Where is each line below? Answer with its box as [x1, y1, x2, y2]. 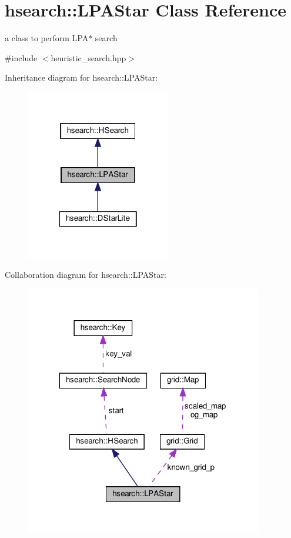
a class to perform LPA [5, 32, 89, 44]
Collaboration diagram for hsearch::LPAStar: [5, 268, 166, 281]
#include [5, 51, 38, 64]
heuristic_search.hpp [51, 51, 126, 64]
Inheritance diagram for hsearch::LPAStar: [5, 71, 158, 84]
